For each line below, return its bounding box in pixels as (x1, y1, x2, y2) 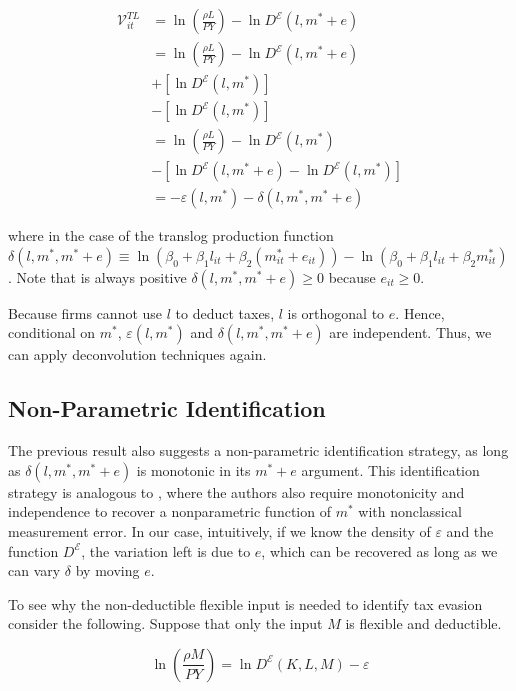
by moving (75, 560, 140, 581)
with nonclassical (358, 501, 462, 522)
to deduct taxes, (175, 302, 275, 323)
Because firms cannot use (8, 302, 163, 323)
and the (446, 520, 494, 541)
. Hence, (395, 302, 445, 323)
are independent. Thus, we (329, 322, 492, 343)
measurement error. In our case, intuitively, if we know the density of (8, 520, 431, 541)
